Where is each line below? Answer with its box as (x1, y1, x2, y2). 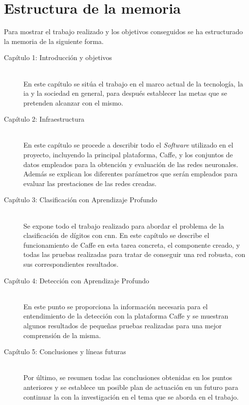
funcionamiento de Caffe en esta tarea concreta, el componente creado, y (23, 239, 240, 250)
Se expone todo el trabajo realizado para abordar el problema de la (23, 220, 224, 231)
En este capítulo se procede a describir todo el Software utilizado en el (23, 140, 233, 150)
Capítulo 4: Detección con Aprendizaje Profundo (4, 275, 150, 285)
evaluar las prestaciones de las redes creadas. (23, 178, 157, 188)
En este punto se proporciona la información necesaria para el (23, 301, 208, 311)
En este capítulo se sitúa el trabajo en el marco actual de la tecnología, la (23, 78, 243, 88)
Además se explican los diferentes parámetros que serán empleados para (23, 169, 238, 179)
